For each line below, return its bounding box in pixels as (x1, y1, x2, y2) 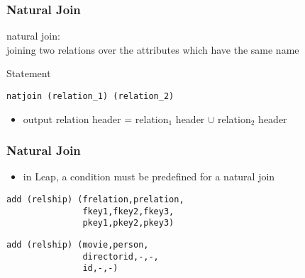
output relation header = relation (23, 111, 169, 126)
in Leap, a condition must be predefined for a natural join (23, 169, 275, 184)
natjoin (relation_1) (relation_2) (6, 91, 174, 101)
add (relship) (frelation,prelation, (6, 195, 184, 205)
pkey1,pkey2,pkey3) (82, 218, 174, 228)
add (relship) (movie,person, (6, 240, 149, 250)
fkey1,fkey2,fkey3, (82, 206, 174, 216)
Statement (6, 66, 51, 81)
